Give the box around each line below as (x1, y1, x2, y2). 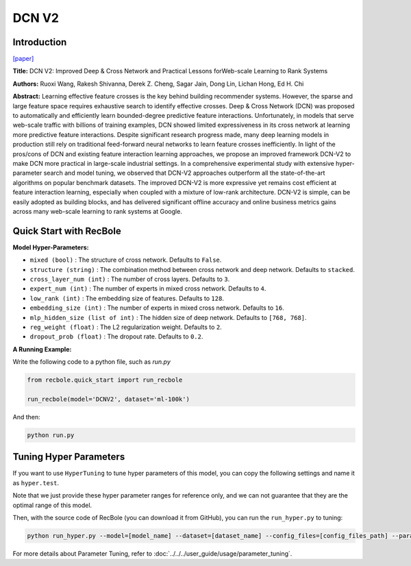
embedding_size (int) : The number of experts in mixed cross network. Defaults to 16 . (29, 304, 284, 312)
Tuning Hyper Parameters (12, 451, 125, 463)
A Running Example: (12, 345, 72, 353)
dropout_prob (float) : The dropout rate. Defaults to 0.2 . (29, 332, 203, 341)
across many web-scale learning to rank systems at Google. (12, 207, 183, 215)
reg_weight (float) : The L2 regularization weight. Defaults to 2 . (29, 323, 222, 331)
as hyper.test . (12, 478, 60, 487)
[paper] (12, 55, 34, 63)
